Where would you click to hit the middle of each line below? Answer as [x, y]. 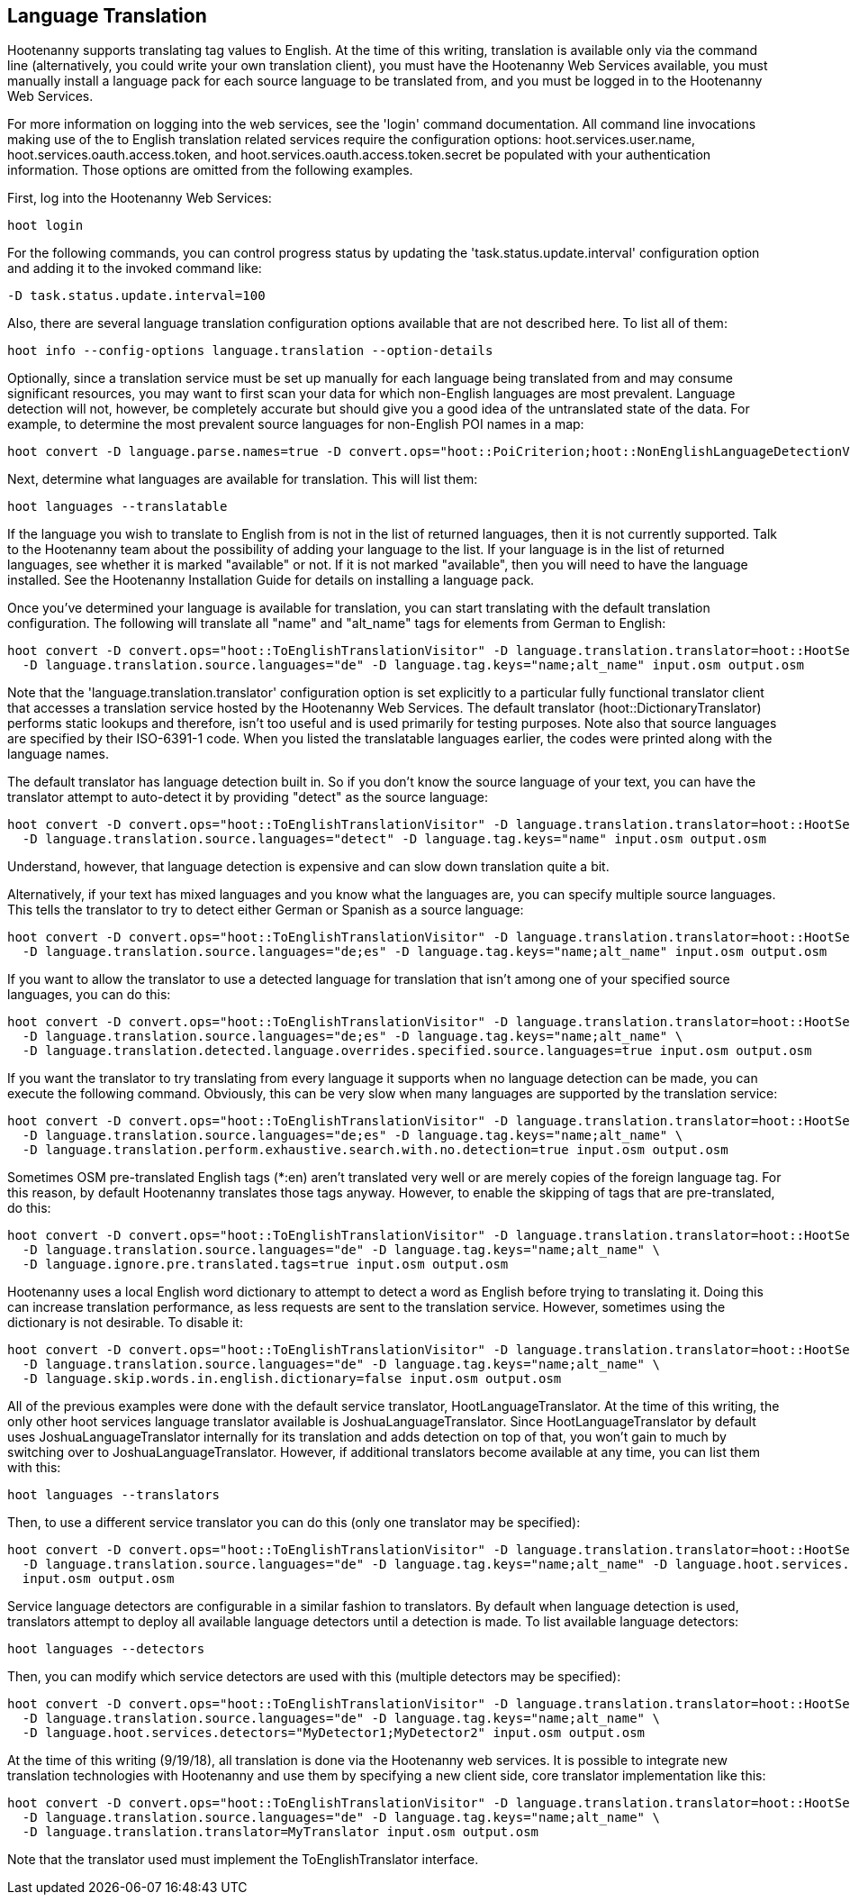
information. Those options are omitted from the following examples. [210, 170]
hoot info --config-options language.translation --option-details [250, 351]
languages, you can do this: [89, 995]
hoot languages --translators [114, 1495]
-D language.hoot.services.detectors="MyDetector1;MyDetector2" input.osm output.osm [334, 1733]
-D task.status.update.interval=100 [136, 296]
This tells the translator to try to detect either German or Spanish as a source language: [266, 910]
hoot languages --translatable [118, 507]
